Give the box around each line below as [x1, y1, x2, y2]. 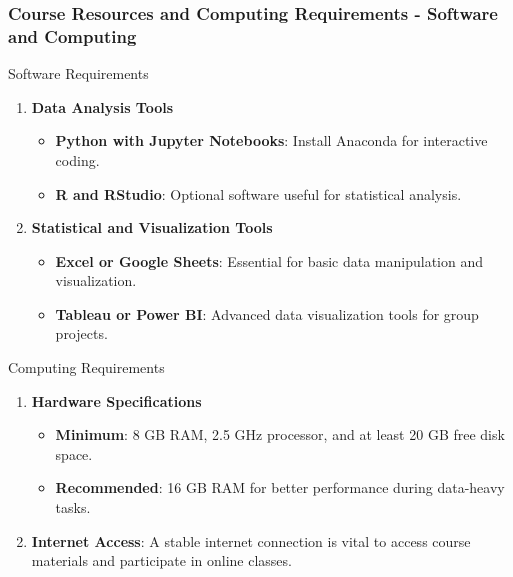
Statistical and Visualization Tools [31, 217, 273, 238]
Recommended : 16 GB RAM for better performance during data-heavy [55, 477, 505, 498]
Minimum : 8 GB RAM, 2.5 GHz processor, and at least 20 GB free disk [55, 424, 505, 445]
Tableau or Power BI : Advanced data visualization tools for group [55, 303, 479, 324]
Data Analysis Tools [31, 96, 174, 117]
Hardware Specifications [31, 390, 202, 411]
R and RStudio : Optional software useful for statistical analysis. [55, 183, 462, 204]
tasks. [55, 497, 91, 518]
